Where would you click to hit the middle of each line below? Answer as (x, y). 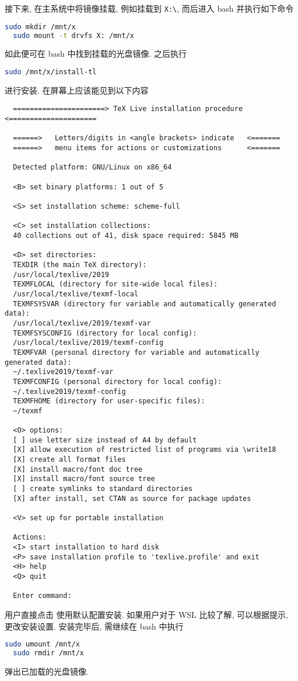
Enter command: (42, 596)
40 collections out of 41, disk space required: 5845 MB (126, 236)
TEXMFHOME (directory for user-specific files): (109, 401)
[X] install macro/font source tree (84, 479)
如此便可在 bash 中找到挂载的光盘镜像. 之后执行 (96, 53)
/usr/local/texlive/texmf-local (76, 294)
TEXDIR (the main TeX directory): (80, 265)
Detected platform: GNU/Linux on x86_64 (92, 167)
